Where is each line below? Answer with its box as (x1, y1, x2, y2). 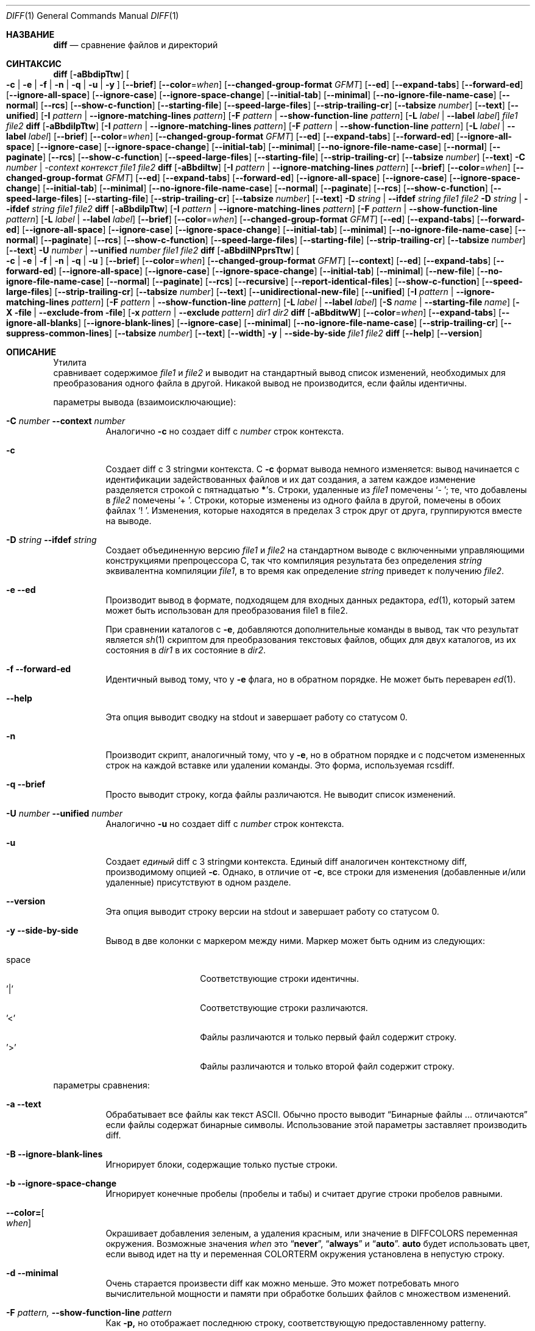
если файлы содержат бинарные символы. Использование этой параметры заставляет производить (105, 1120, 527, 1130)
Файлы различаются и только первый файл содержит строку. (200, 1032, 457, 1042)
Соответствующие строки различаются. (200, 1003, 368, 1013)
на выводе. (105, 516, 152, 526)
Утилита (53, 357, 87, 367)
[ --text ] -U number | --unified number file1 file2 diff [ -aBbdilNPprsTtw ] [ (6, 245, 300, 255)
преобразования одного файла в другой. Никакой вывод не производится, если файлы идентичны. (53, 378, 467, 388)
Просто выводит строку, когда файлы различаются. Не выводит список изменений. (105, 789, 456, 800)
